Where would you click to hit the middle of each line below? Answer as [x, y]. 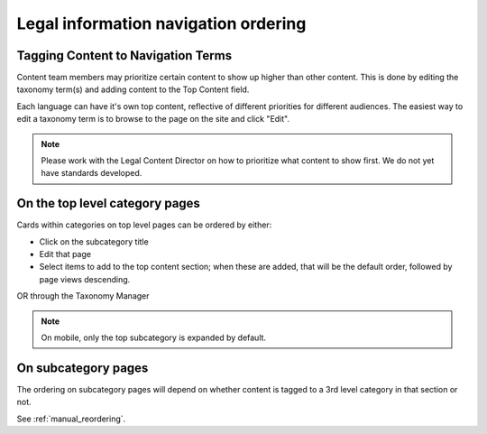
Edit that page [65, 254]
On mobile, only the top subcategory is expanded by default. [153, 337]
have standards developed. [92, 173]
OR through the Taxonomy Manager [83, 296]
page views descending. [85, 279]
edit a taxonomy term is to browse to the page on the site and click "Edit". [153, 119]
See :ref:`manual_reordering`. [71, 419]
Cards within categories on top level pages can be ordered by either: [144, 225]
